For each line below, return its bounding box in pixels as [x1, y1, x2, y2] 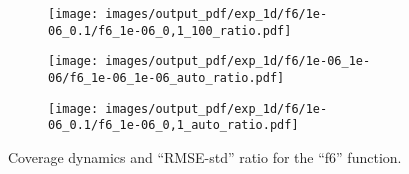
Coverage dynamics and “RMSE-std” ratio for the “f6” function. [8, 146, 402, 167]
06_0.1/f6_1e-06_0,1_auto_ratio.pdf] [48, 118, 299, 133]
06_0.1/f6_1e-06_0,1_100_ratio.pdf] [48, 23, 292, 38]
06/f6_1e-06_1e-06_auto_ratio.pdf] [48, 70, 285, 85]
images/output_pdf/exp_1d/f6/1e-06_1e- [105, 54, 371, 69]
